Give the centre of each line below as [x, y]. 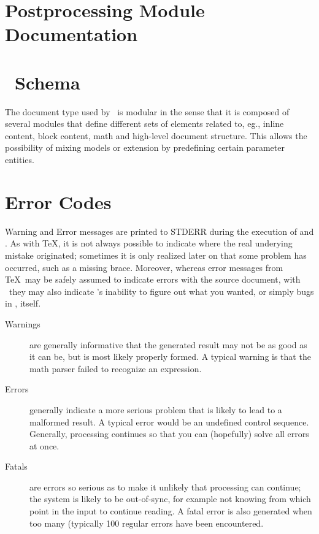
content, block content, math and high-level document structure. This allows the [156, 135]
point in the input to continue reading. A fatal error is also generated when [171, 511]
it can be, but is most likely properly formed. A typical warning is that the [170, 357]
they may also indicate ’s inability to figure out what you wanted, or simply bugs [161, 291]
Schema [48, 82]
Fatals [16, 466]
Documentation [71, 34]
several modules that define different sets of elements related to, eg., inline [144, 124]
